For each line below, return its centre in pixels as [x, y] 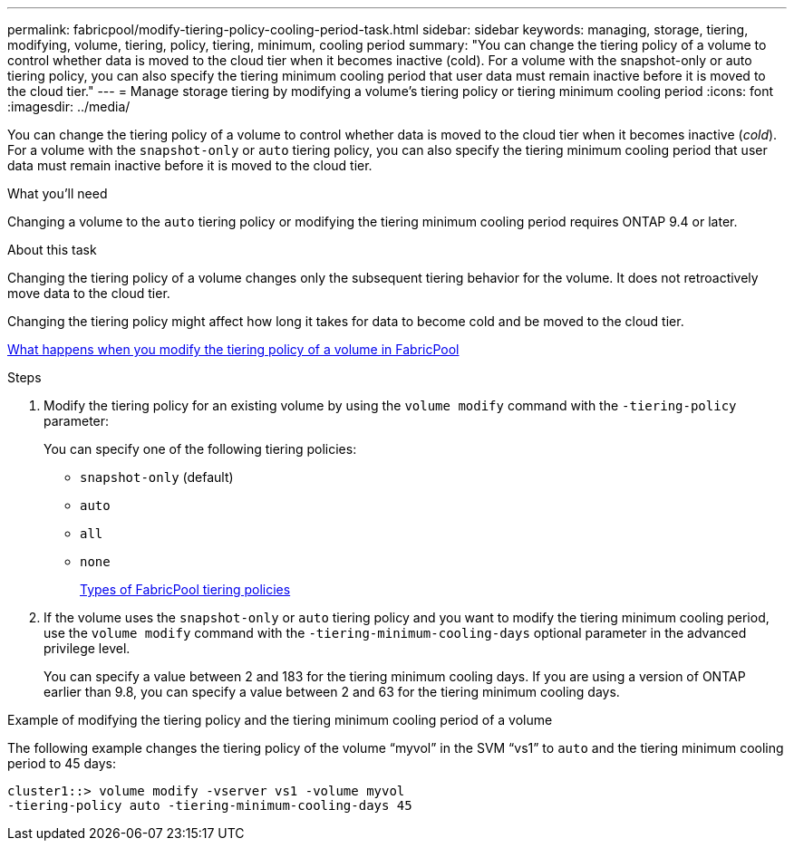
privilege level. [87, 648]
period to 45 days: [62, 763]
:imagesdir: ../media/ [69, 106]
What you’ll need [58, 193]
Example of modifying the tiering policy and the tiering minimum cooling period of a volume [280, 720]
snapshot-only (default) [157, 477]
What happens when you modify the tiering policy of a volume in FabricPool [233, 349]
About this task [52, 250]
